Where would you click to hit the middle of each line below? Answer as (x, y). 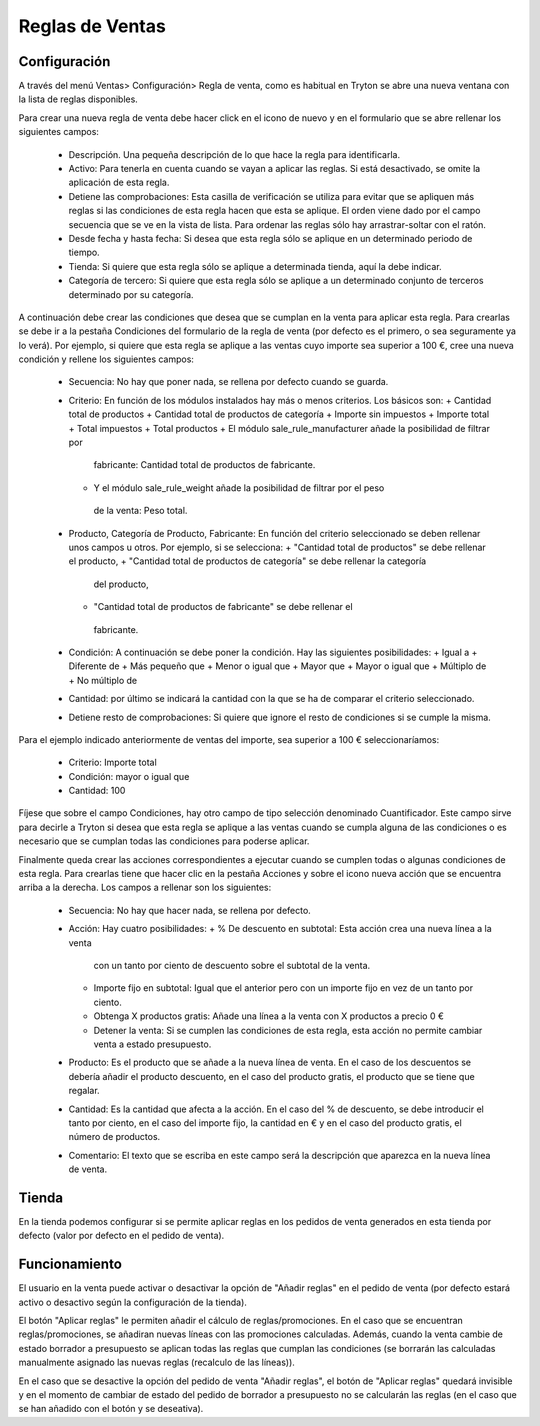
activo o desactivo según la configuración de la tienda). (132, 1302)
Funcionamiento (70, 1264)
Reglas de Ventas (92, 26)
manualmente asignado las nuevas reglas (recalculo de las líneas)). (156, 1362)
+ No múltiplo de (103, 680)
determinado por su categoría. (131, 294)
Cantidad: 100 (97, 791)
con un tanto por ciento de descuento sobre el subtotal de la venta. (232, 965)
